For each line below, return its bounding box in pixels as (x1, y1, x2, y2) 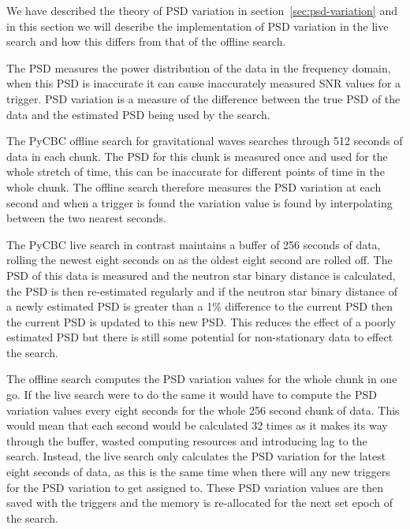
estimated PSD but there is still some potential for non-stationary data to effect (6, 329, 393, 345)
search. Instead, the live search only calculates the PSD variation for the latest (6, 448, 386, 464)
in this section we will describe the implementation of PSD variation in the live (6, 17, 389, 34)
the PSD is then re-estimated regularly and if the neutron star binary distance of (6, 282, 398, 299)
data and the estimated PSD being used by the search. (6, 106, 270, 122)
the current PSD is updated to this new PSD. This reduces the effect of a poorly (6, 313, 396, 330)
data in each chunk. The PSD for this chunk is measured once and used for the (6, 147, 388, 164)
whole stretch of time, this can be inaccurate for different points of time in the (6, 163, 385, 180)
